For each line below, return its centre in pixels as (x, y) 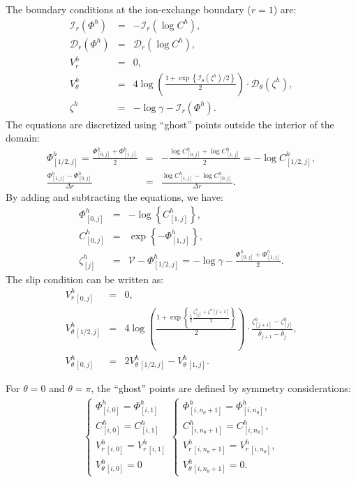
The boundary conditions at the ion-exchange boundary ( (128, 9)
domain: (23, 138)
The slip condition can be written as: (85, 279)
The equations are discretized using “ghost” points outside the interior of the (170, 124)
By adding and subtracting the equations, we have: (114, 197)
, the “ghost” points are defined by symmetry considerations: (221, 388)
